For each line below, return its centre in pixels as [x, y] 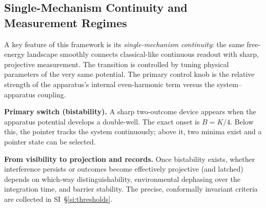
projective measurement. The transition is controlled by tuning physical [117, 64]
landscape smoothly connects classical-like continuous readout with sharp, [143, 54]
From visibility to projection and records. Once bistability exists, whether [130, 159]
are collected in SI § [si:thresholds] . [58, 199]
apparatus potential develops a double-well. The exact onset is [102, 121]
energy [15, 54]
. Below [242, 121]
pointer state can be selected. [50, 141]
